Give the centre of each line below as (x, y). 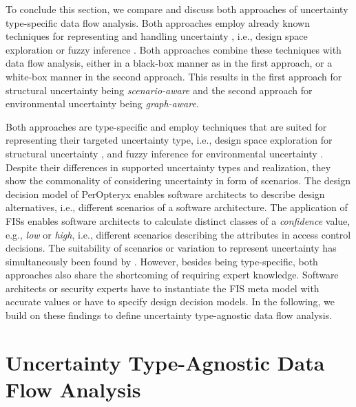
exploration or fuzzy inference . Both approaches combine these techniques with (174, 49)
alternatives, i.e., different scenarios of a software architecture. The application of (177, 207)
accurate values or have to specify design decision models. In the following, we (170, 301)
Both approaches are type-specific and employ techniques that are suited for (166, 126)
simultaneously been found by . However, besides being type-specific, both (162, 261)
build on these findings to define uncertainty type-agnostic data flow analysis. (169, 315)
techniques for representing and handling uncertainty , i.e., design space (157, 36)
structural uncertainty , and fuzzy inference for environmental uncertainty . (165, 153)
